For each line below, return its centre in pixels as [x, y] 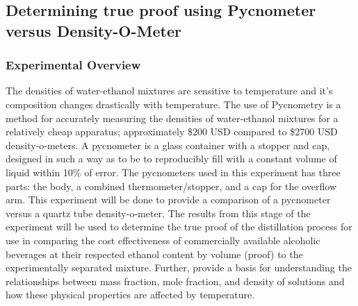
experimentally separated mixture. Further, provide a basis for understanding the [179, 267]
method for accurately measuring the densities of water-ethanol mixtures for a [172, 118]
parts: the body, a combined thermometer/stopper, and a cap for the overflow [171, 186]
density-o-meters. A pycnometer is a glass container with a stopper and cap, [168, 145]
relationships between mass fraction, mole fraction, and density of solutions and [175, 281]
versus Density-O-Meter [93, 30]
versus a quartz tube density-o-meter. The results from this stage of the [158, 213]
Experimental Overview [73, 65]
